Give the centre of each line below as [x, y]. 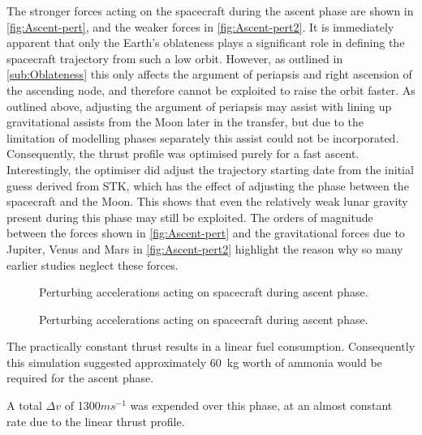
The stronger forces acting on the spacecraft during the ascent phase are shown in [210, 11]
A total [24, 405]
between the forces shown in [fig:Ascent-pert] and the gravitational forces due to [206, 233]
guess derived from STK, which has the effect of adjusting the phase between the [208, 185]
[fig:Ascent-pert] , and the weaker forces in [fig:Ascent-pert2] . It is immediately [200, 26]
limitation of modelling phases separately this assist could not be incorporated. [203, 137]
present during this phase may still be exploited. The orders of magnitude [190, 217]
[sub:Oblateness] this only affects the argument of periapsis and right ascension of [209, 74]
